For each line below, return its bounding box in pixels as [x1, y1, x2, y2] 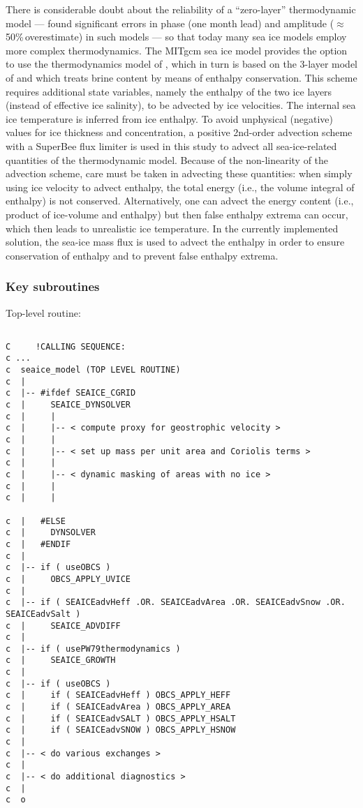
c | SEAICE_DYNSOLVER [6, 400, 131, 410]
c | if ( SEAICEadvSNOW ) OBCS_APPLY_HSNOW [6, 725, 236, 735]
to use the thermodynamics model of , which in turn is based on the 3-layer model [6, 57, 358, 71]
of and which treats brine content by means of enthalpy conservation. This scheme [6, 70, 357, 84]
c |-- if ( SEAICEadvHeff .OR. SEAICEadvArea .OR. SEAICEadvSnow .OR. [6, 597, 346, 608]
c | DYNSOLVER [6, 528, 96, 538]
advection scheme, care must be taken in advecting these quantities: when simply [6, 166, 353, 181]
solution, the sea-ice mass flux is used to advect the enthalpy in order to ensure [6, 234, 345, 249]
